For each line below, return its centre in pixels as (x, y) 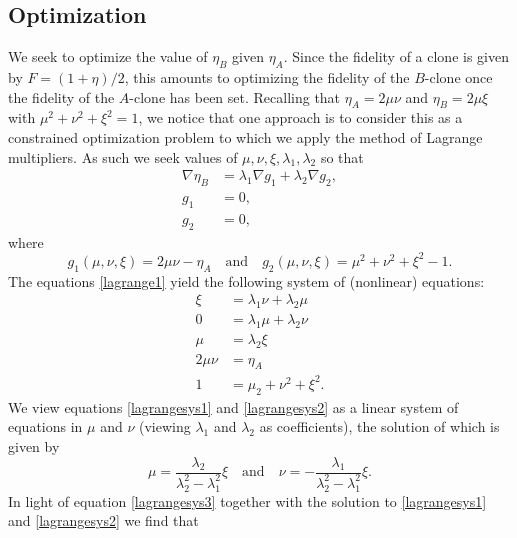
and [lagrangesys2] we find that (103, 520)
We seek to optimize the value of (108, 56)
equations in (45, 426)
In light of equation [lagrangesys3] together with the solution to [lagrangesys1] (247, 500)
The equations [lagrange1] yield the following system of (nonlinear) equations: (246, 280)
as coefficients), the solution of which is (379, 426)
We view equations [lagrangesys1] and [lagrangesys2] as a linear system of (233, 406)
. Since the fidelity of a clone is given (396, 56)
